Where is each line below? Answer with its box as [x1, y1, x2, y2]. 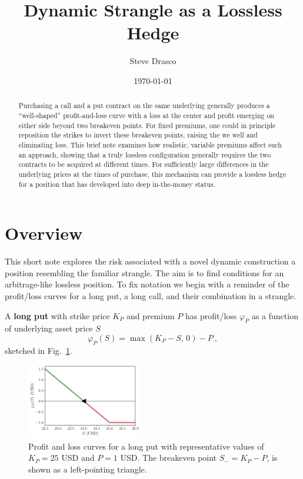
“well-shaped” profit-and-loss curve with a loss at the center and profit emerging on [18, 110, 274, 120]
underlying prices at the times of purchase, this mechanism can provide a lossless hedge [18, 169, 287, 179]
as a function [251, 309, 298, 321]
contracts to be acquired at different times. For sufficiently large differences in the [18, 159, 269, 169]
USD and [61, 451, 95, 464]
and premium [126, 309, 175, 321]
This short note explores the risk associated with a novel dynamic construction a [5, 255, 296, 267]
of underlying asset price [5, 322, 93, 334]
